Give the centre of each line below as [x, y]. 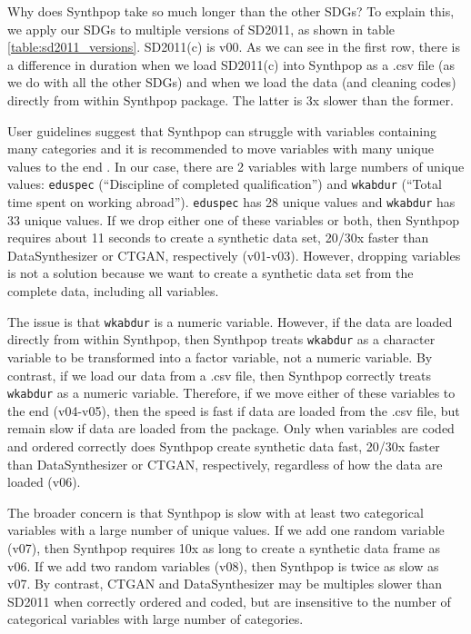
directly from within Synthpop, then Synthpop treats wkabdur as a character [221, 339]
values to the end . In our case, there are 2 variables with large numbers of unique [236, 166]
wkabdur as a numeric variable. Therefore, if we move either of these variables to [231, 393]
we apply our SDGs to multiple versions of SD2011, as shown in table [201, 29]
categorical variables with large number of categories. [155, 619]
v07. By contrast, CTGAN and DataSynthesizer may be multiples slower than [225, 584]
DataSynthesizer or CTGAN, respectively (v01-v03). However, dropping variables [234, 255]
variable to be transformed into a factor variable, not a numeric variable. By [220, 357]
